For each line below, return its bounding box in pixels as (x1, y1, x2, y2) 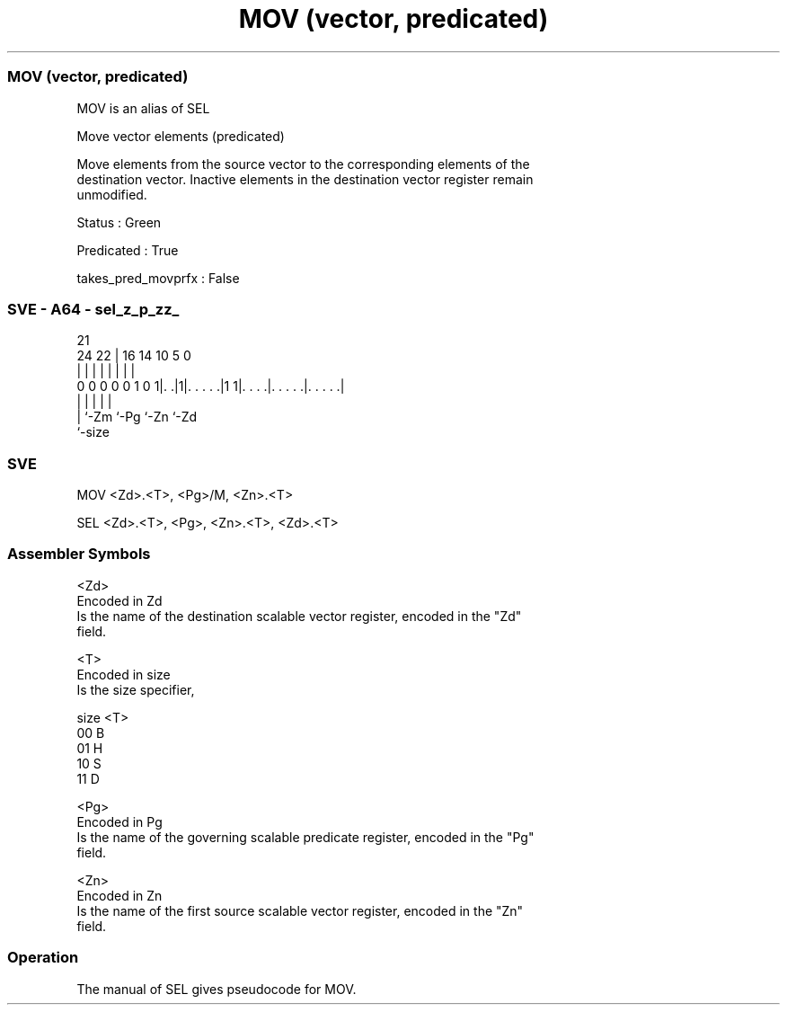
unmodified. (76, 186, 147, 202)
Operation (7, 948, 79, 967)
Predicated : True (76, 242, 179, 258)
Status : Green (76, 214, 162, 230)
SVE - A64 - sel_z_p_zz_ (7, 299, 180, 318)
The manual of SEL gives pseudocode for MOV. (76, 981, 357, 997)
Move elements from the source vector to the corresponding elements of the (76, 155, 530, 172)
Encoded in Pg (76, 813, 163, 830)
